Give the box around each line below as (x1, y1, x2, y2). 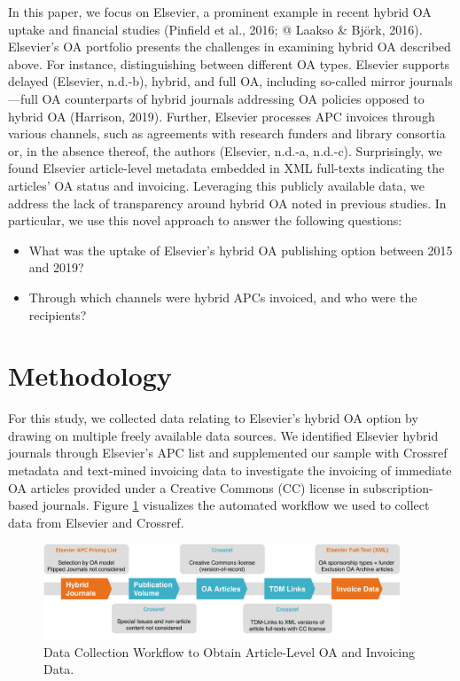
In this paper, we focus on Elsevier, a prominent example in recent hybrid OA (8, 3, 432, 20)
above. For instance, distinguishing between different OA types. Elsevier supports (8, 54, 450, 73)
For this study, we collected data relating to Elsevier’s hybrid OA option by (8, 409, 418, 427)
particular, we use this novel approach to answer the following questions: (8, 211, 402, 230)
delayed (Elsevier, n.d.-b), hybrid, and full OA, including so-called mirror (8, 72, 406, 90)
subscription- (363, 478, 433, 497)
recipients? (28, 305, 87, 324)
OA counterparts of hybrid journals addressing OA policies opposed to (42, 89, 425, 107)
